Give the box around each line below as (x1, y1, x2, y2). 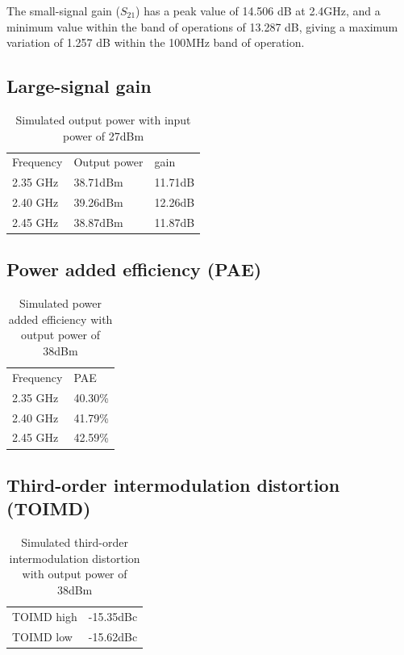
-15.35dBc (88, 607, 138, 624)
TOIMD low (12, 628, 73, 645)
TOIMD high (12, 607, 77, 624)
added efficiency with (8, 310, 113, 327)
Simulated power (19, 295, 102, 312)
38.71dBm (73, 174, 123, 191)
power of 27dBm (62, 127, 144, 144)
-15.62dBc (88, 628, 138, 645)
